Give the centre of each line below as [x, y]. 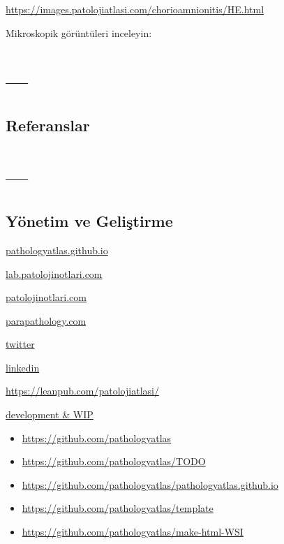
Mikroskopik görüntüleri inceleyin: [79, 32]
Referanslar [48, 125]
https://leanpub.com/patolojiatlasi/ [82, 391]
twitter [20, 344]
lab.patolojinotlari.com [54, 273]
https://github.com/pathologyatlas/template [118, 508]
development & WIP [50, 414]
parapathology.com [46, 320]
